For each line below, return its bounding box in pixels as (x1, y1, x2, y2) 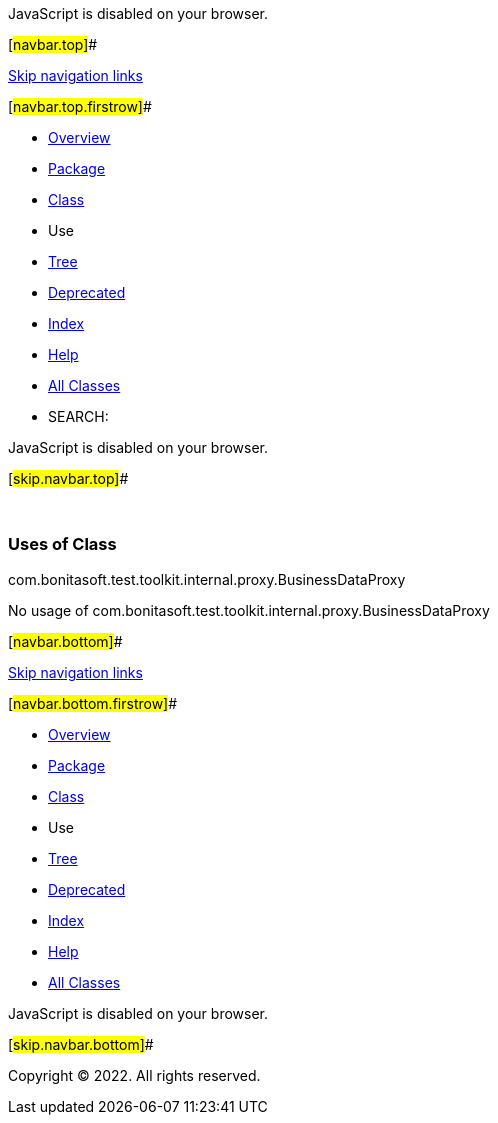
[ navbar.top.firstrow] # (8, 98, 152, 115)
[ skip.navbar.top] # (8, 470, 129, 487)
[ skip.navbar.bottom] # (8, 1035, 154, 1053)
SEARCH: (48, 408, 109, 425)
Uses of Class (8, 534, 117, 555)
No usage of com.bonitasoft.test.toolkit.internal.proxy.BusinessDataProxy (8, 601, 490, 619)
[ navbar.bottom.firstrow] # (8, 694, 178, 712)
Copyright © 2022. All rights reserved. (8, 1066, 261, 1084)
